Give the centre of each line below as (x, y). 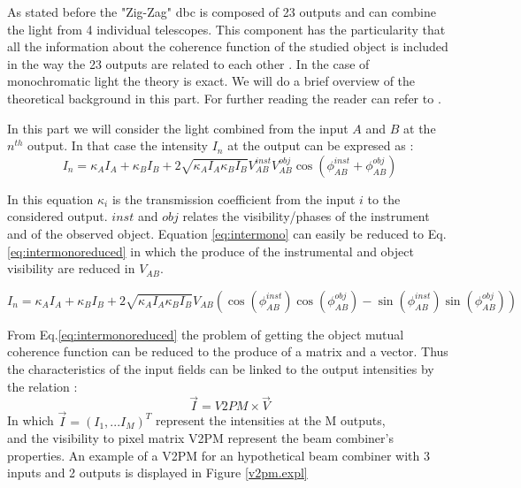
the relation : (42, 386)
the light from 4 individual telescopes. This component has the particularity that (226, 29)
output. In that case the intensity (118, 145)
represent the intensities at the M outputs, (270, 420)
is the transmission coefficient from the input (234, 198)
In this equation (50, 198)
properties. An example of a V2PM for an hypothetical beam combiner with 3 (219, 455)
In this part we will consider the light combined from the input (178, 128)
